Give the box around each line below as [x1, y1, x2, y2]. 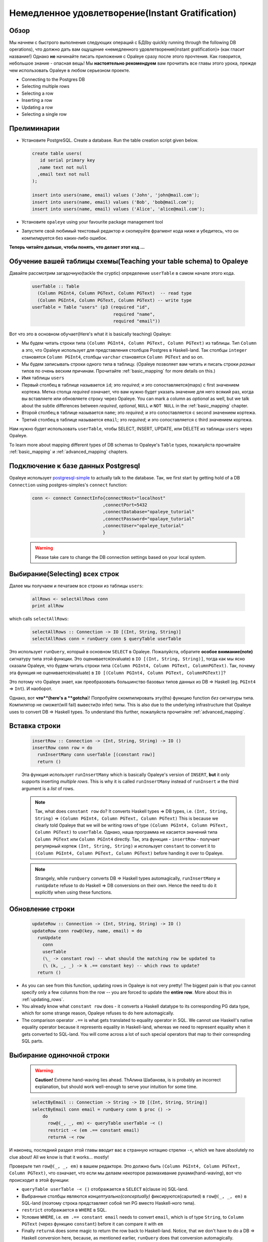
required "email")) [113, 318, 161, 324]
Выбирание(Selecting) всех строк [9, 569, 119, 578]
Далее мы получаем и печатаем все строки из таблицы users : [9, 583, 144, 589]
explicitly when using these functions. [35, 889, 113, 895]
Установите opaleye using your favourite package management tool [21, 219, 163, 225]
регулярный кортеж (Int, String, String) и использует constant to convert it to [35, 843, 216, 849]
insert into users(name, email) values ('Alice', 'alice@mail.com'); [32, 206, 205, 212]
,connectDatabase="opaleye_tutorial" [102, 509, 195, 515]
